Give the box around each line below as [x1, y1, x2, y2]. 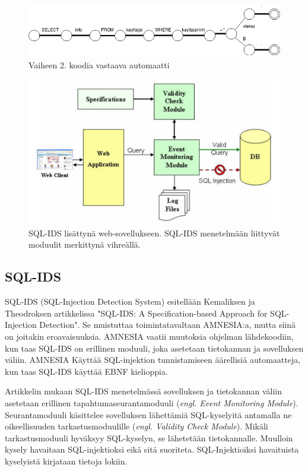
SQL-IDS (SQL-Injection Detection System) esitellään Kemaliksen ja [5, 295, 255, 308]
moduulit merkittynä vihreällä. [28, 238, 141, 251]
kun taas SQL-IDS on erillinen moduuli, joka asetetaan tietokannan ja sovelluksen [5, 342, 304, 354]
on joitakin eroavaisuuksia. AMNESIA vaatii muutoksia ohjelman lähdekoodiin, [5, 330, 294, 343]
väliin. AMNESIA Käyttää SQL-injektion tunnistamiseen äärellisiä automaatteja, [5, 353, 301, 366]
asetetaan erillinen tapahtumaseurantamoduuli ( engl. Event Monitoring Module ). [5, 397, 299, 409]
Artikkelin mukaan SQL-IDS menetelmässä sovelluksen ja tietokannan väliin [5, 385, 282, 397]
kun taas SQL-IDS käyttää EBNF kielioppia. [5, 365, 168, 377]
